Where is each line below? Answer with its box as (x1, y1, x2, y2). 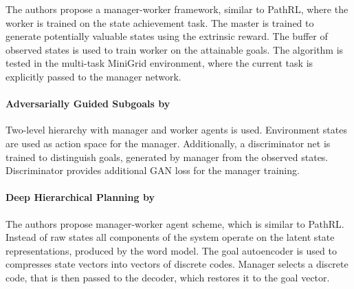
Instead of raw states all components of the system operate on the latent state (5, 230, 335, 244)
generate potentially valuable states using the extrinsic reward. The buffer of (5, 29, 328, 43)
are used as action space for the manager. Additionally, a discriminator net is (5, 136, 331, 150)
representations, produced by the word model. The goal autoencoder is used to (5, 243, 337, 257)
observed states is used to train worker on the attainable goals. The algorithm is (5, 42, 344, 56)
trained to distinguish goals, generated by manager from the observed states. (5, 149, 329, 164)
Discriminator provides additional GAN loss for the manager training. (5, 163, 300, 178)
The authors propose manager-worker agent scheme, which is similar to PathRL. (5, 216, 344, 231)
